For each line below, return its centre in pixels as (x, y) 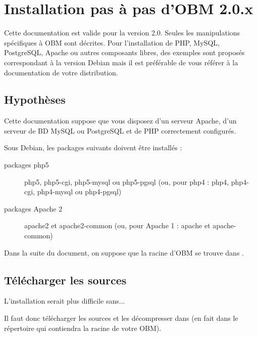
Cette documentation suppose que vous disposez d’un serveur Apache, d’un (120, 121)
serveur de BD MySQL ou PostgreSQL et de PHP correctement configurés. (120, 130)
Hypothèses (35, 99)
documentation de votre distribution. (61, 72)
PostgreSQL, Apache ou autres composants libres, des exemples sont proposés (124, 52)
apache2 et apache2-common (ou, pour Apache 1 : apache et (117, 225)
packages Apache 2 (33, 208)
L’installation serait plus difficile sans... (65, 301)
